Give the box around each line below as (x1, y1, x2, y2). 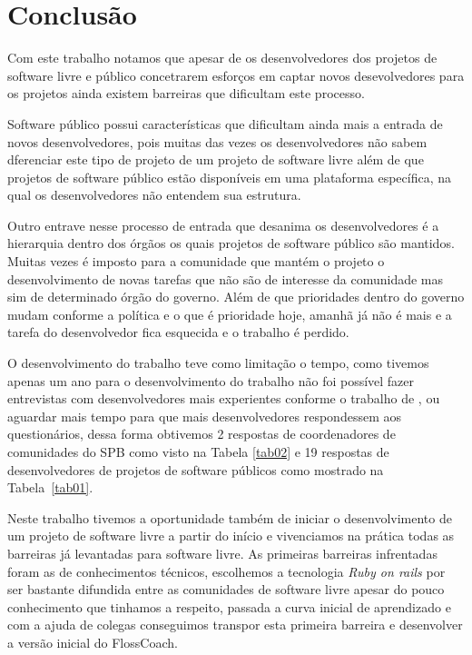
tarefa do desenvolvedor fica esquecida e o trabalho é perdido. (7, 323, 349, 342)
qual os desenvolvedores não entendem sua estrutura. (7, 185, 301, 204)
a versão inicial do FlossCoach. (7, 632, 178, 651)
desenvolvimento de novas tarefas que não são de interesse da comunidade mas (7, 269, 444, 288)
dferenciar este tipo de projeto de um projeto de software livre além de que (7, 150, 424, 169)
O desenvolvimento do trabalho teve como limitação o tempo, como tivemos (7, 353, 429, 372)
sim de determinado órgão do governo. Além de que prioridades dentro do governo (7, 287, 465, 306)
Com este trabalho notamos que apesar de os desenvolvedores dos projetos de (7, 48, 438, 67)
